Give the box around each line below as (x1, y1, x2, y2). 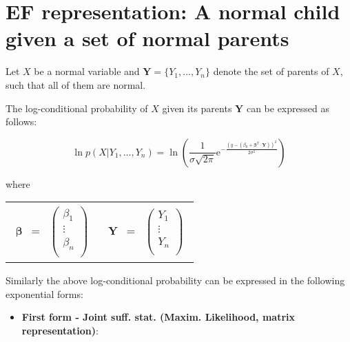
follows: (6, 114, 37, 129)
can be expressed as (246, 100, 329, 115)
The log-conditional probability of (6, 100, 148, 115)
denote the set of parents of (213, 64, 329, 78)
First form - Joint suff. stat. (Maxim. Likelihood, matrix (21, 310, 296, 324)
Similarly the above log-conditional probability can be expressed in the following (6, 273, 345, 288)
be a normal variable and (34, 64, 140, 78)
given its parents (162, 100, 232, 115)
